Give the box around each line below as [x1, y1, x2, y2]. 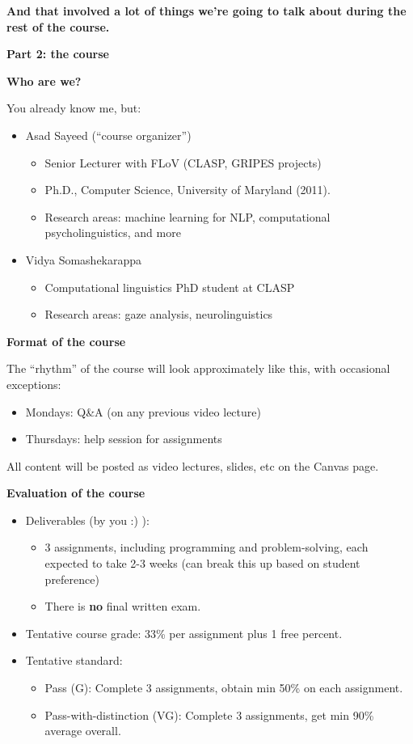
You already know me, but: [6, 99, 141, 116]
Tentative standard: [25, 652, 123, 669]
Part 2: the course [6, 45, 109, 62]
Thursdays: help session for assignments [25, 430, 222, 447]
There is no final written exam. [44, 598, 201, 615]
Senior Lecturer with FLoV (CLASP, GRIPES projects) [44, 154, 322, 171]
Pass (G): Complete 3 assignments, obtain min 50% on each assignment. [44, 679, 403, 696]
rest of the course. [6, 18, 110, 35]
